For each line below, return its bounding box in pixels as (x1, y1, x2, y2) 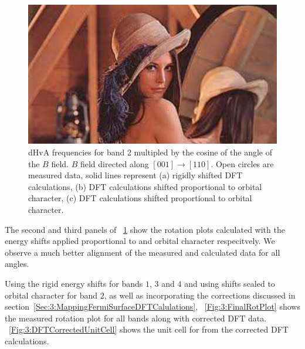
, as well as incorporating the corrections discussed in (104, 289, 296, 301)
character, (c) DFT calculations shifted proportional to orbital (28, 192, 252, 204)
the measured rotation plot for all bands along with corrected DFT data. (5, 311, 267, 324)
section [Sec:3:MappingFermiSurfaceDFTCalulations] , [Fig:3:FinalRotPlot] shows (5, 300, 300, 313)
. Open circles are (211, 157, 274, 170)
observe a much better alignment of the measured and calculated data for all (5, 246, 280, 258)
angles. (5, 257, 29, 270)
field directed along (80, 157, 149, 170)
